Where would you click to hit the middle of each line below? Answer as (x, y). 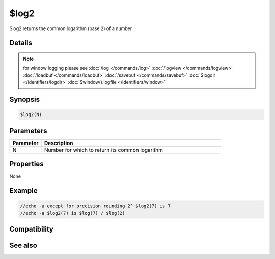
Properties (26, 164)
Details (21, 43)
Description (59, 143)
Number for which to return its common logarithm (103, 150)
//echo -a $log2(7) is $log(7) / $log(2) (73, 213)
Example (23, 191)
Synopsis (25, 99)
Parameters (28, 131)
